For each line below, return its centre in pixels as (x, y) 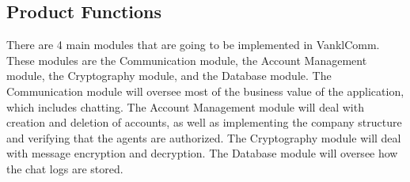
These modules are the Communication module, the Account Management (187, 60)
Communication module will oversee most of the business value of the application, (205, 91)
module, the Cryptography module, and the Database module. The (169, 76)
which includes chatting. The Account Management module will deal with (185, 106)
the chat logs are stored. (65, 168)
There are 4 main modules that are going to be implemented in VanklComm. (193, 45)
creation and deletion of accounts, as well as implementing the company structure (204, 122)
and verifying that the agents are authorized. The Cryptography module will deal (204, 137)
